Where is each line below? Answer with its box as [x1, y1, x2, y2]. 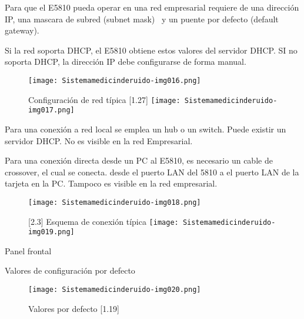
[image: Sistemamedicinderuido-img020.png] [28, 285, 201, 294]
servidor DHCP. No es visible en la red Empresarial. [5, 134, 193, 147]
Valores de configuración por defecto [5, 264, 135, 277]
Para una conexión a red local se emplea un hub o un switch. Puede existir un [5, 122, 286, 135]
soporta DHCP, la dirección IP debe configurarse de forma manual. [5, 55, 246, 68]
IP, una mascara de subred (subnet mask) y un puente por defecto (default [5, 12, 279, 25]
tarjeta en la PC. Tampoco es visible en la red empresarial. [5, 177, 218, 190]
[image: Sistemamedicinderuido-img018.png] [28, 198, 201, 207]
